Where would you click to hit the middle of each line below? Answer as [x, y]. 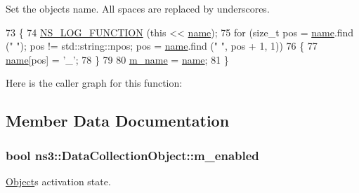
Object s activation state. [58, 181]
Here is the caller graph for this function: [94, 83]
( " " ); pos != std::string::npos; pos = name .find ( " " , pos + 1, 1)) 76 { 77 [162, 46]
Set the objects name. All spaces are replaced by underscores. [138, 8]
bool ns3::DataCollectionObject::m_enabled [132, 155]
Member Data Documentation [118, 121]
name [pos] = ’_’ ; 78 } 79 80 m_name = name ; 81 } [117, 59]
